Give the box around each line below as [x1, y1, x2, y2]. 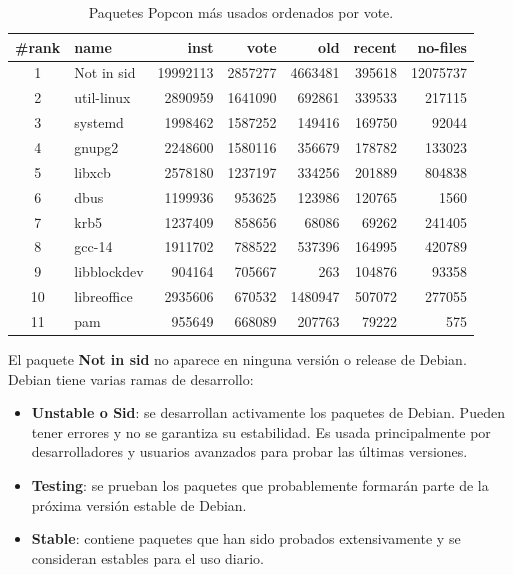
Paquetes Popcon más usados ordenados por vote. [88, 2, 394, 22]
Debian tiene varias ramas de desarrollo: [8, 368, 254, 389]
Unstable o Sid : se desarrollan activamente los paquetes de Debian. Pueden [31, 402, 505, 423]
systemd [74, 112, 124, 133]
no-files [417, 36, 467, 57]
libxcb [74, 161, 111, 182]
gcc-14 [74, 236, 113, 257]
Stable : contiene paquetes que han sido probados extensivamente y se [31, 528, 461, 549]
